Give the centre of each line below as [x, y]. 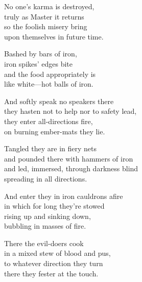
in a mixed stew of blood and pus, [57, 253]
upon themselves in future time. [54, 36]
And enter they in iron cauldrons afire [64, 196]
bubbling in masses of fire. [45, 226]
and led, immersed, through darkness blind [71, 168]
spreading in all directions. [46, 178]
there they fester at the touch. [51, 273]
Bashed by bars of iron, [41, 54]
